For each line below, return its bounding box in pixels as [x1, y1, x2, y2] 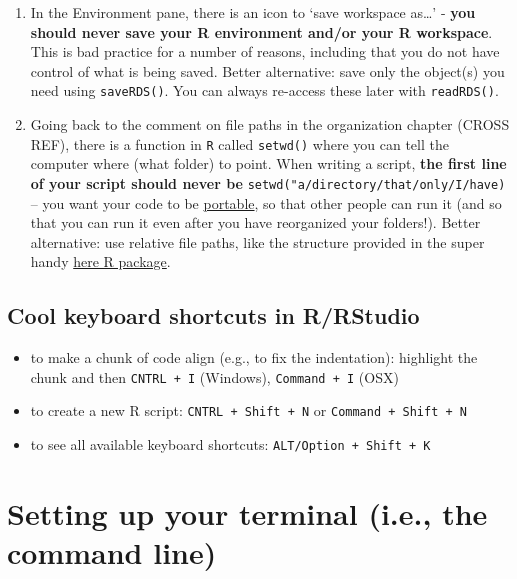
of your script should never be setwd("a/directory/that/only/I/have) [30, 172, 506, 193]
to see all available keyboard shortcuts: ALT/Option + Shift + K [30, 434, 431, 455]
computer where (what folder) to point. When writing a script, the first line [30, 153, 507, 174]
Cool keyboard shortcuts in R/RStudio [7, 300, 420, 331]
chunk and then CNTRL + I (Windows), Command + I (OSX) [30, 366, 399, 387]
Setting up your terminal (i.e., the [7, 492, 488, 533]
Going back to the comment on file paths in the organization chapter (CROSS [30, 114, 510, 135]
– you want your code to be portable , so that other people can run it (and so [30, 192, 502, 213]
